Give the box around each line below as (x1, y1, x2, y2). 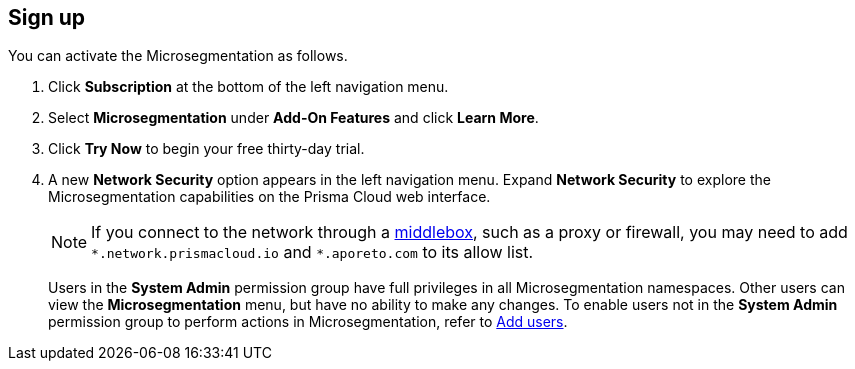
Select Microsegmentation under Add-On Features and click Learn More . (48, 109, 539, 127)
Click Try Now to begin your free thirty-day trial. (48, 140, 365, 158)
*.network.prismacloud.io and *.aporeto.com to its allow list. (91, 242, 534, 263)
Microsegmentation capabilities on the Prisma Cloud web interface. (48, 188, 491, 206)
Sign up (8, 5, 86, 30)
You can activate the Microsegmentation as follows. (8, 47, 348, 65)
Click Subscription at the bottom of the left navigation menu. (48, 78, 449, 96)
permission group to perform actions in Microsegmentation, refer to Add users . (48, 313, 568, 331)
